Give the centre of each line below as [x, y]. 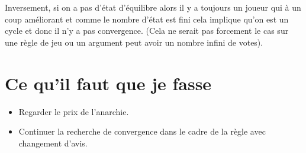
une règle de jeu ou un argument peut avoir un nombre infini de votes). [134, 42]
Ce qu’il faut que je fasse [108, 83]
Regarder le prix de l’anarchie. [74, 111]
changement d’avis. [53, 143]
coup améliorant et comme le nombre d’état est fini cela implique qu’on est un [147, 19]
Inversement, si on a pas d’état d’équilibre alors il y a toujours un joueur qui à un [153, 7]
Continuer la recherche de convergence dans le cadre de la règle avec [142, 131]
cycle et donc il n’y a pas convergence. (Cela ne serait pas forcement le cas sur [147, 31]
